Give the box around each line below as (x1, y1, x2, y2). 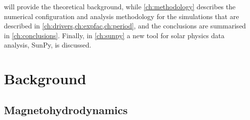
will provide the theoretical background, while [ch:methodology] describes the (4, 1, 236, 11)
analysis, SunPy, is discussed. (4, 40, 91, 50)
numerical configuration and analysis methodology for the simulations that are (4, 11, 239, 21)
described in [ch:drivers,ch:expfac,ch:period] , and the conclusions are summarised (4, 21, 246, 31)
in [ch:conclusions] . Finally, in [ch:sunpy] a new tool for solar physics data (4, 30, 225, 40)
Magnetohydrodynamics (4, 102, 128, 117)
